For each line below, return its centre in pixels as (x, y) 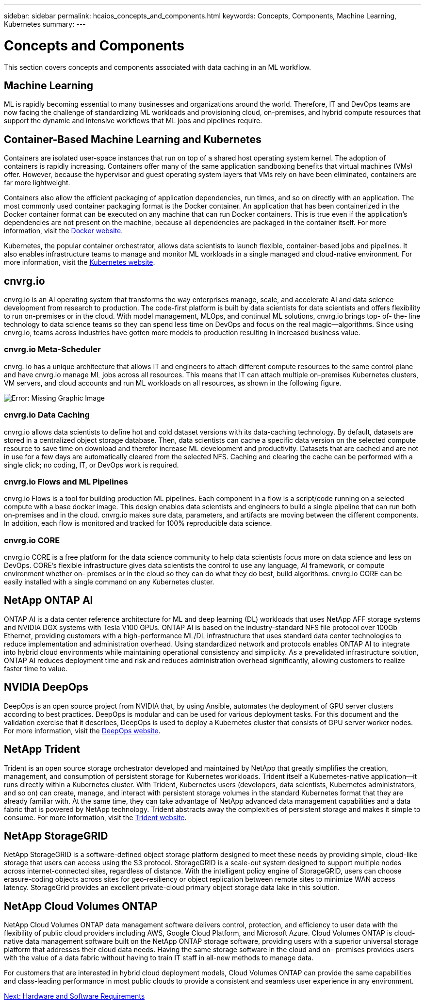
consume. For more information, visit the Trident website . (95, 817)
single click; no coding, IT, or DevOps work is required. (91, 465)
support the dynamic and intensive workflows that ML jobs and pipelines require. (133, 121)
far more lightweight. (37, 183)
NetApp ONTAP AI (49, 600)
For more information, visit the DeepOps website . (82, 730)
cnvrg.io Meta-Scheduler (52, 349)
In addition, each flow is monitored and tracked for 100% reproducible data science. (138, 523)
